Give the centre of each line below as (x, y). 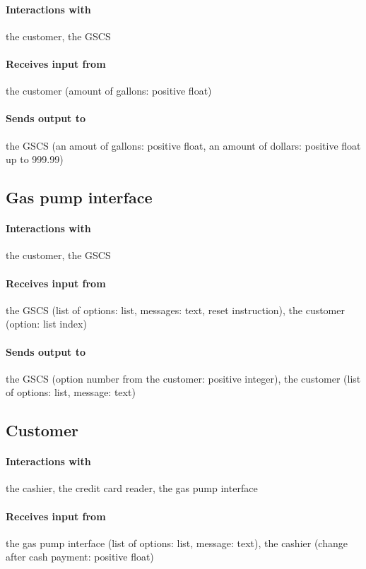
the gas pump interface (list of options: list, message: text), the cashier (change (177, 543)
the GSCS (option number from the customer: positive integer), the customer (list (183, 378)
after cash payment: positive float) (80, 557)
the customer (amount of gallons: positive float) (109, 91)
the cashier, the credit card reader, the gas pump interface (132, 488)
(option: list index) (46, 324)
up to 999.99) (35, 159)
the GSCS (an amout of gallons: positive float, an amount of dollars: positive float (183, 145)
